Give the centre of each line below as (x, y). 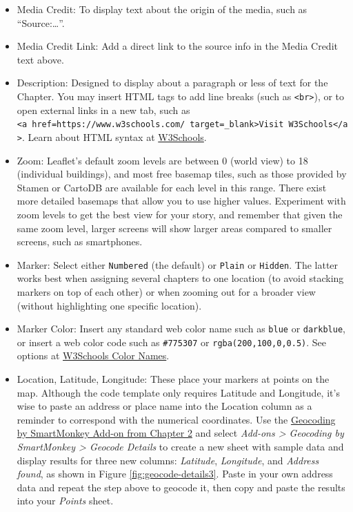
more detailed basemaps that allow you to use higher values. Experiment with (181, 201)
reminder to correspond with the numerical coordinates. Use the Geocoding (176, 419)
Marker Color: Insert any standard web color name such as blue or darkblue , (181, 329)
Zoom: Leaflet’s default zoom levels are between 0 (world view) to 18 (162, 160)
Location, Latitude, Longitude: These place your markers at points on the (173, 379)
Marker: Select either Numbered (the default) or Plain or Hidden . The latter (178, 264)
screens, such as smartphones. (80, 241)
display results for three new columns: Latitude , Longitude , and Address (168, 460)
